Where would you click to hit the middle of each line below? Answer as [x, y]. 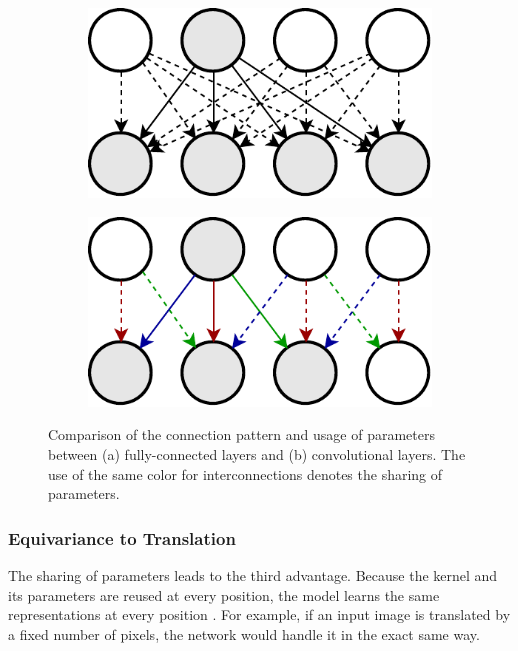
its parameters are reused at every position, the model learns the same [224, 594]
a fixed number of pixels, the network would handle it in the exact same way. [244, 633]
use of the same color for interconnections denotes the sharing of [245, 473]
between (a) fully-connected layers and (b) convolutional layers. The [257, 454]
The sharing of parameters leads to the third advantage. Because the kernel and [253, 575]
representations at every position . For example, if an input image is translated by [259, 614]
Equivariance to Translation [122, 537]
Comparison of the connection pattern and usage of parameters [241, 434]
